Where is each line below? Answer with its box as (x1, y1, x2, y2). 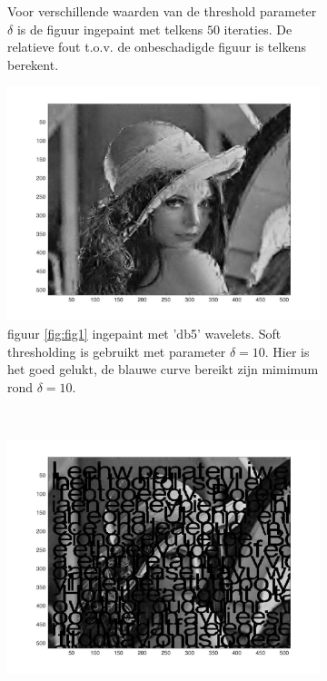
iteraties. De (223, 19, 292, 38)
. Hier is (264, 341, 310, 360)
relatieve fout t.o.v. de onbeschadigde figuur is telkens (7, 37, 306, 56)
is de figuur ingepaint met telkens (16, 19, 203, 38)
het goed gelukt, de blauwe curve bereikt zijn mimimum (7, 360, 319, 379)
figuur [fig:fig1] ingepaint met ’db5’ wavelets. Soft (7, 323, 282, 342)
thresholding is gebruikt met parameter (7, 341, 226, 360)
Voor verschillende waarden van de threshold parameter (7, 2, 317, 20)
